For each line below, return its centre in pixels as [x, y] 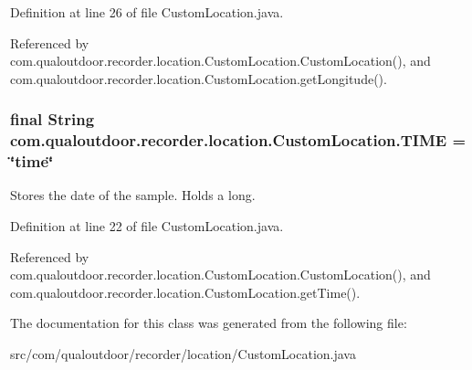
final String [52, 119]
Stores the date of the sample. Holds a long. [133, 195]
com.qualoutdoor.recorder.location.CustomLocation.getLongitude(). [199, 78]
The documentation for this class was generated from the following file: [209, 323]
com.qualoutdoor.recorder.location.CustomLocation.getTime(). [185, 292]
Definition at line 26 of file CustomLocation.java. [147, 12]
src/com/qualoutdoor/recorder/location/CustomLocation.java [183, 354]
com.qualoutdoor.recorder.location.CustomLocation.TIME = [238, 140]
